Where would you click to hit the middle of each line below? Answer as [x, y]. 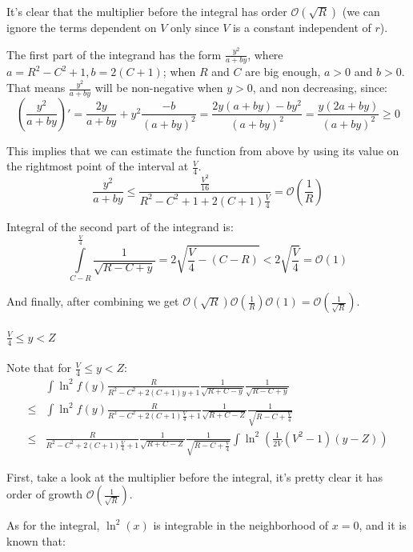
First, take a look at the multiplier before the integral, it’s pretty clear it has [195, 476]
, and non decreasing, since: [320, 88]
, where [265, 54]
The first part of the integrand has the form [114, 54]
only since [195, 27]
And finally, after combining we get [93, 301]
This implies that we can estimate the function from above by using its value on [203, 150]
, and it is [383, 525]
